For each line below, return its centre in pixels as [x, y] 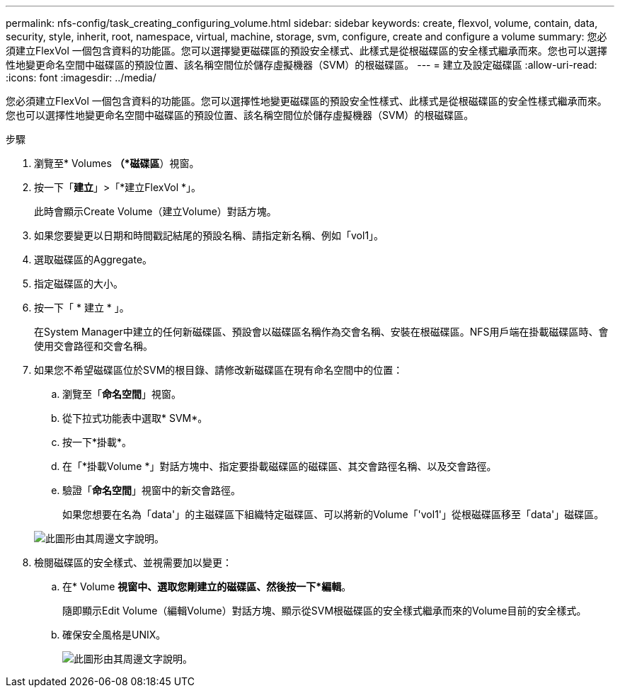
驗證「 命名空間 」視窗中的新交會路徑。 [151, 490]
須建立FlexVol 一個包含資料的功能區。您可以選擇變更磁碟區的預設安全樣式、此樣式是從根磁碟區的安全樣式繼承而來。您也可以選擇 [306, 51]
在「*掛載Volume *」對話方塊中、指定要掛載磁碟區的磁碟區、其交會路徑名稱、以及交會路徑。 [280, 466]
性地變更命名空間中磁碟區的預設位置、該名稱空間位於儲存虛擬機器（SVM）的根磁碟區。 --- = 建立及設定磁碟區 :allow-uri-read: [302, 65]
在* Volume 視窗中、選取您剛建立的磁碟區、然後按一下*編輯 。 [207, 586]
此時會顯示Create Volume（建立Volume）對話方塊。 [155, 211]
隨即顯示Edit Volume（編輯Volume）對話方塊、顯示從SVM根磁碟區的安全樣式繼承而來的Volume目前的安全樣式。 [325, 611]
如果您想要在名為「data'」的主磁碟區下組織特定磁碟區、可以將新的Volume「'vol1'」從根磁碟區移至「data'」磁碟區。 [333, 514]
